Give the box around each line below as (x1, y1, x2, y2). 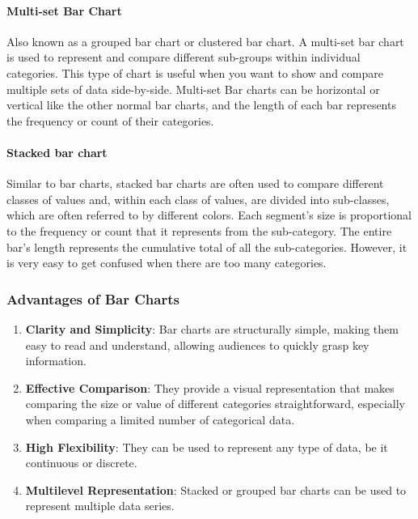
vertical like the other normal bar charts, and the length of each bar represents (6, 96, 396, 113)
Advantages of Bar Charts (6, 288, 179, 308)
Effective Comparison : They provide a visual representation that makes (25, 379, 395, 396)
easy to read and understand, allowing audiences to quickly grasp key (25, 336, 369, 353)
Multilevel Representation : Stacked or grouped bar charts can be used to (25, 481, 407, 498)
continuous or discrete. (25, 454, 137, 471)
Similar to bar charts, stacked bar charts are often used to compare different (6, 175, 384, 192)
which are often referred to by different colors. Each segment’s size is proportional (6, 206, 412, 223)
